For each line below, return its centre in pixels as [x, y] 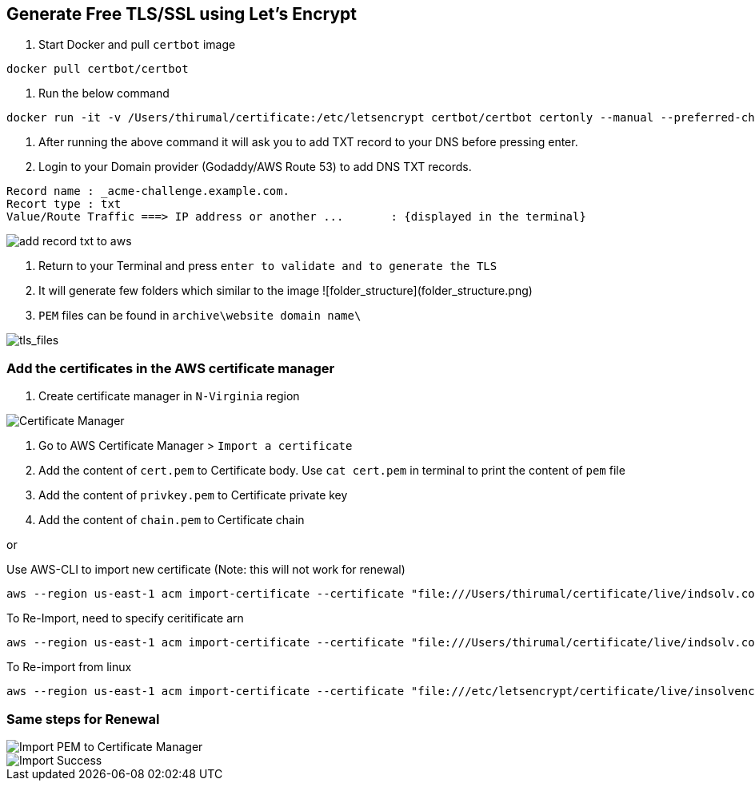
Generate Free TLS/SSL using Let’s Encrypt [182, 14]
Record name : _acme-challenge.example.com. [148, 191]
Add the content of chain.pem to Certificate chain [172, 520]
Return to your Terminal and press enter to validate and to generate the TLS [268, 266]
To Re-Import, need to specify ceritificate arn [125, 618]
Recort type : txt [64, 204]
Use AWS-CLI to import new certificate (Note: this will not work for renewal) [206, 570]
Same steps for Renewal [83, 719]
